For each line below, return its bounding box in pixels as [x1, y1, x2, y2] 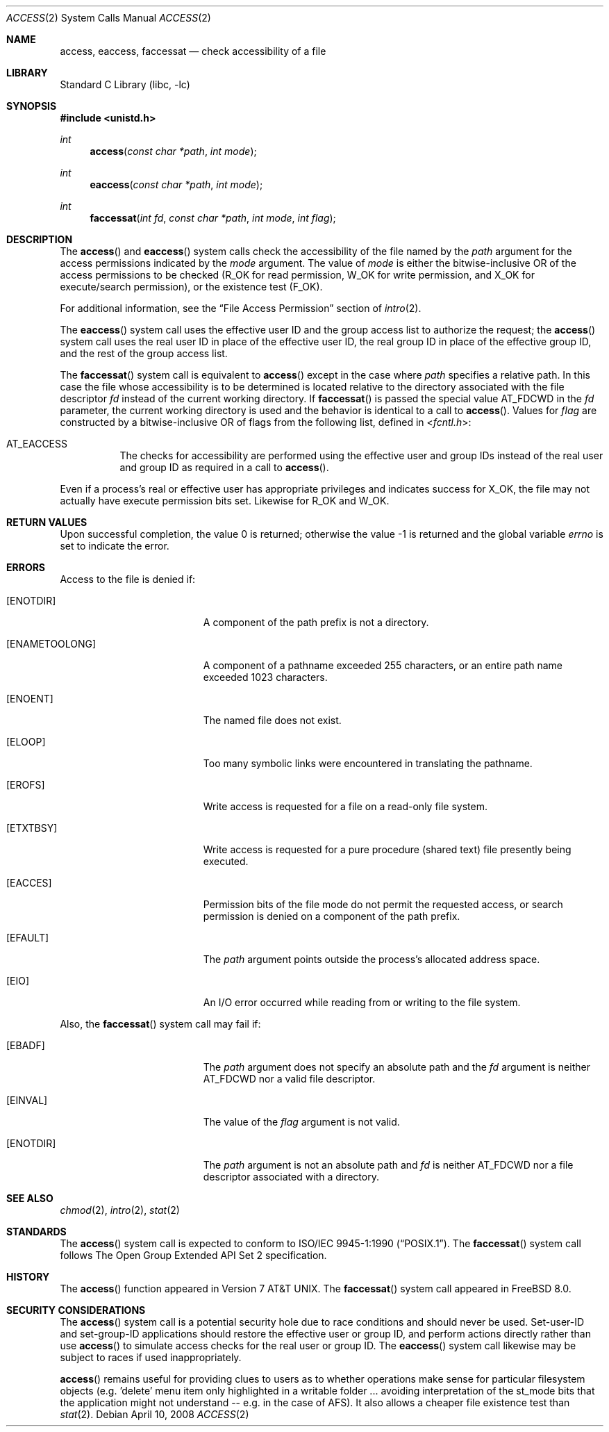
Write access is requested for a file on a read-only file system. [203, 800, 488, 812]
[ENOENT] [6, 693, 53, 705]
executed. [203, 855, 249, 867]
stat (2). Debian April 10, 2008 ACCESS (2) [60, 1408, 249, 1420]
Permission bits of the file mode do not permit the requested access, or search [203, 898, 563, 910]
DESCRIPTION [6, 233, 73, 245]
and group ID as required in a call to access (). [119, 461, 329, 473]
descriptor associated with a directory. [203, 1171, 379, 1183]
